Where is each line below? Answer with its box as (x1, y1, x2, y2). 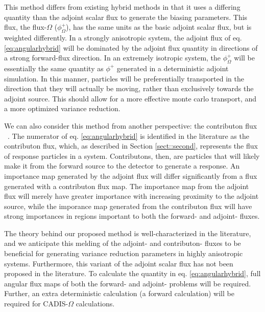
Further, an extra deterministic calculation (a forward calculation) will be (4, 288, 234, 299)
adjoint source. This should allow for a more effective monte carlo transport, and (4, 93, 257, 103)
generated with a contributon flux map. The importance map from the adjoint (4, 180, 249, 191)
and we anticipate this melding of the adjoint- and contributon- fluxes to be (4, 238, 241, 248)
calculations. (76, 298, 115, 309)
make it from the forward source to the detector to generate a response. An (4, 160, 240, 171)
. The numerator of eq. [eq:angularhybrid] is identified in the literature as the (8, 130, 249, 141)
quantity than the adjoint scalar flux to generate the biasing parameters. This (4, 11, 248, 22)
